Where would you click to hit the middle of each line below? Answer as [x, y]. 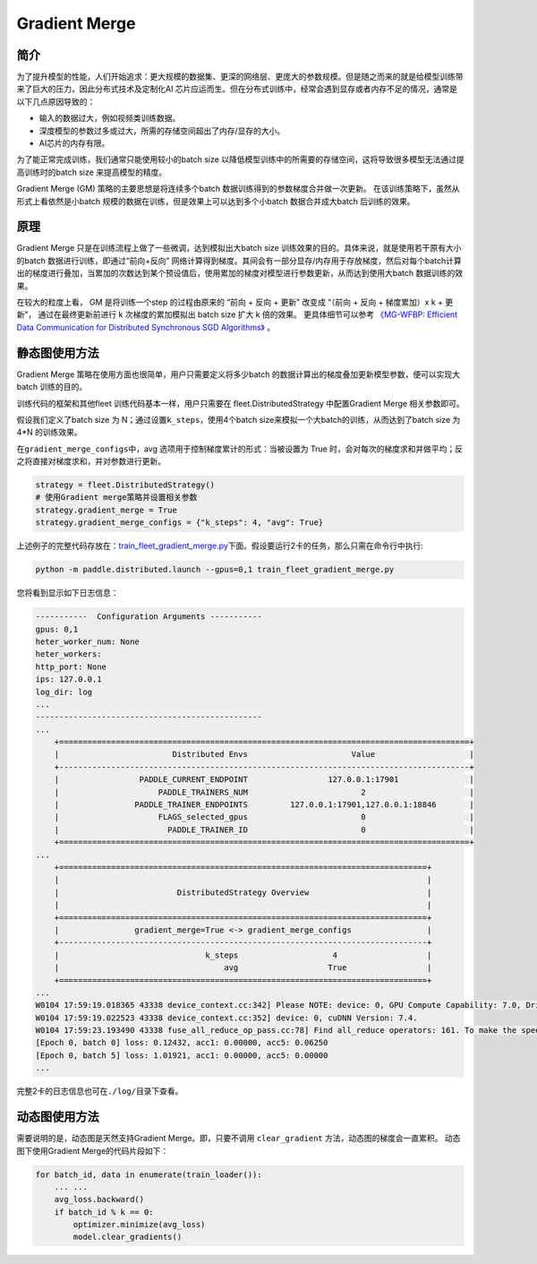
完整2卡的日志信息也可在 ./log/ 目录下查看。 [100, 1091]
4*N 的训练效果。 [49, 432]
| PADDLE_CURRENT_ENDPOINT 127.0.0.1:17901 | [264, 780]
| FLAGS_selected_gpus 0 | [264, 817]
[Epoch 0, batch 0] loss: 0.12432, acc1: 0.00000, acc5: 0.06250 [182, 1043]
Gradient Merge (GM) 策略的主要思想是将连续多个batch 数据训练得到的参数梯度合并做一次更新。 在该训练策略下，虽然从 [238, 189]
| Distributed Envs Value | [264, 754]
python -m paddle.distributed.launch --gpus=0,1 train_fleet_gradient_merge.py [215, 570]
